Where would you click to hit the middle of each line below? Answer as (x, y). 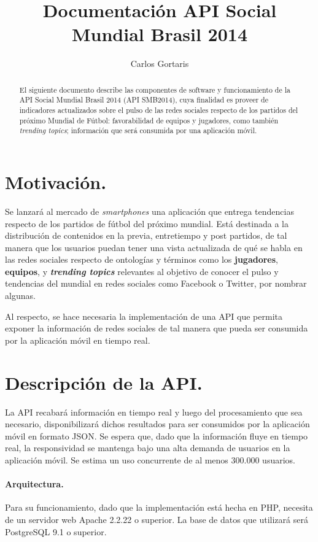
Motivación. (56, 181)
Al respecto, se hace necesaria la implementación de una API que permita (144, 316)
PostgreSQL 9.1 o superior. (56, 531)
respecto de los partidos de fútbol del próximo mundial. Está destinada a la (147, 223)
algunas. (20, 296)
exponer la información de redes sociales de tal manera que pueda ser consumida (157, 328)
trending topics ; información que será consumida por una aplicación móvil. (138, 130)
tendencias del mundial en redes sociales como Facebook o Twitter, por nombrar (156, 283)
